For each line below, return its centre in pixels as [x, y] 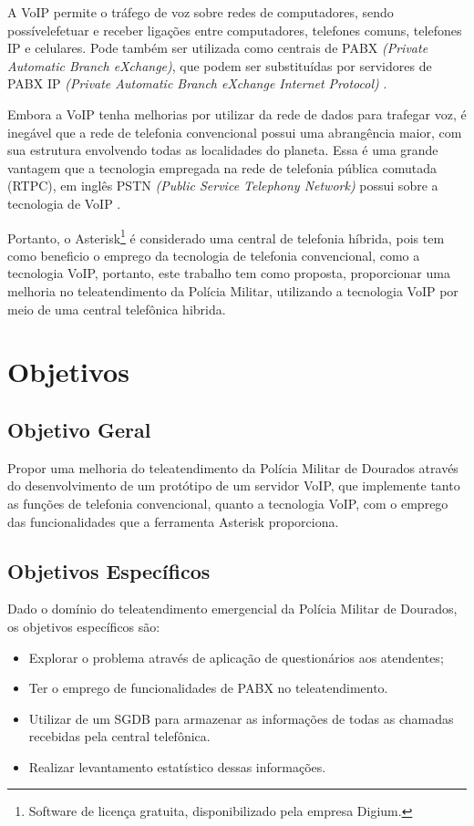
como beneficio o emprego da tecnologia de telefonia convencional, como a [214, 255]
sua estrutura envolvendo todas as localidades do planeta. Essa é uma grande [223, 150]
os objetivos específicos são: [84, 626]
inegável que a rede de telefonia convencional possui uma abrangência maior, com [235, 132]
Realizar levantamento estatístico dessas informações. [177, 766]
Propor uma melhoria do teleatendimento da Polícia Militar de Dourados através [233, 467]
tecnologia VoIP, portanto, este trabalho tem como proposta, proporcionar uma [229, 273]
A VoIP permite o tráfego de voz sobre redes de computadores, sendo [201, 12]
